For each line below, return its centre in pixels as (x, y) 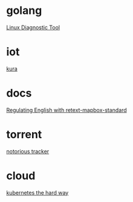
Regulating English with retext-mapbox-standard (66, 110)
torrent (24, 135)
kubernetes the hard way (37, 192)
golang (24, 11)
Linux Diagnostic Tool (33, 27)
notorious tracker (28, 151)
